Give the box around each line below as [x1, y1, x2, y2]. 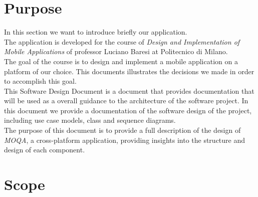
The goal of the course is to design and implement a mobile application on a [4, 56, 238, 66]
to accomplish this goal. [4, 76, 77, 86]
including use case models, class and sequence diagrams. [4, 115, 176, 125]
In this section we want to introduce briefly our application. [4, 27, 187, 37]
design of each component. [4, 144, 85, 155]
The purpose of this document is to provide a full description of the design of [4, 125, 241, 135]
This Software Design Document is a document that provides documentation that [4, 85, 254, 96]
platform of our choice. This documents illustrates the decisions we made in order [4, 66, 254, 76]
